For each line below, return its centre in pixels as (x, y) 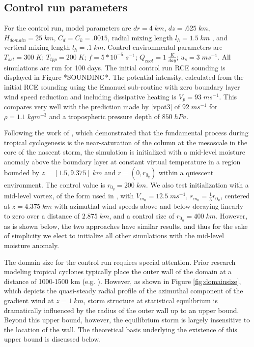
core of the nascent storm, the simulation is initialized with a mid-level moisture (125, 152)
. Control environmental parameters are (163, 47)
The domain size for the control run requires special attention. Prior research (120, 262)
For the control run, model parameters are (68, 28)
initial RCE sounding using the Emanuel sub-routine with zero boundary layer (122, 87)
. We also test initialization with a (197, 184)
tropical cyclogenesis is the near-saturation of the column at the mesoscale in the (126, 142)
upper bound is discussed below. (53, 339)
